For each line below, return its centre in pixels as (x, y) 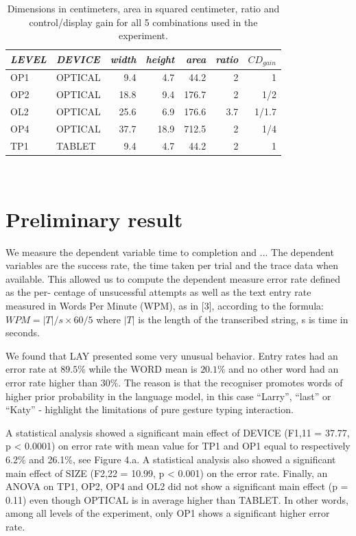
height (160, 59)
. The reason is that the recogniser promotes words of (230, 383)
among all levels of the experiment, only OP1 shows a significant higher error (168, 513)
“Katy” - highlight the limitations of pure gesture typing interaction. (150, 409)
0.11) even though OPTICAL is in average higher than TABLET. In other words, (177, 499)
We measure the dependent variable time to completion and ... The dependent (170, 252)
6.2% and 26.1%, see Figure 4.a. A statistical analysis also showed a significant (171, 459)
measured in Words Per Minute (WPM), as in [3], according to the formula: (165, 306)
